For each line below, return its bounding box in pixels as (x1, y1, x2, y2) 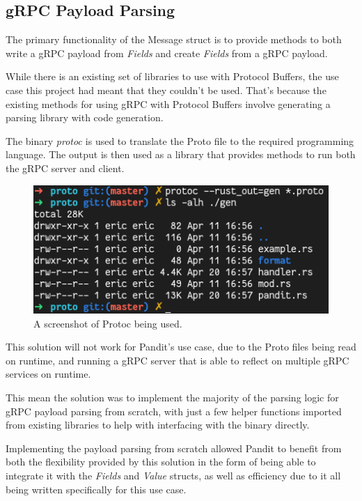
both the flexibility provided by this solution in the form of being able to (6, 454, 316, 469)
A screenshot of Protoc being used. (33, 316, 182, 330)
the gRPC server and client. (6, 160, 125, 175)
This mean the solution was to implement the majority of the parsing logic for (6, 390, 339, 405)
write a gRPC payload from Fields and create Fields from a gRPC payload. (6, 45, 328, 60)
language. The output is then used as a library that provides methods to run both (6, 147, 356, 162)
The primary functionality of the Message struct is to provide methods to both (6, 32, 342, 47)
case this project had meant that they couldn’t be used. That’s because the (6, 82, 326, 97)
